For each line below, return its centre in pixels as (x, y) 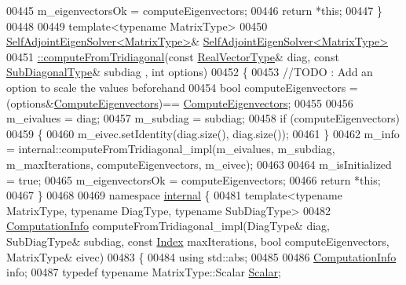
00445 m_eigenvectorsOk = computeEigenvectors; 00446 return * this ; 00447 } (194, 10)
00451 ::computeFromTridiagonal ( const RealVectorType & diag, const (173, 56)
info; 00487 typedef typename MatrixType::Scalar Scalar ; (144, 272)
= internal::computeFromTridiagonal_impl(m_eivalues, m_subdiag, (171, 149)
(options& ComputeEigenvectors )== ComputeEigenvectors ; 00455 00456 (180, 102)
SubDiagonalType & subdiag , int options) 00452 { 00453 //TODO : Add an (190, 72)
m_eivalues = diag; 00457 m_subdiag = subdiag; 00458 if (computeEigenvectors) (203, 118)
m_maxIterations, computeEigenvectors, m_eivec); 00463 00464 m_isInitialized (199, 164)
